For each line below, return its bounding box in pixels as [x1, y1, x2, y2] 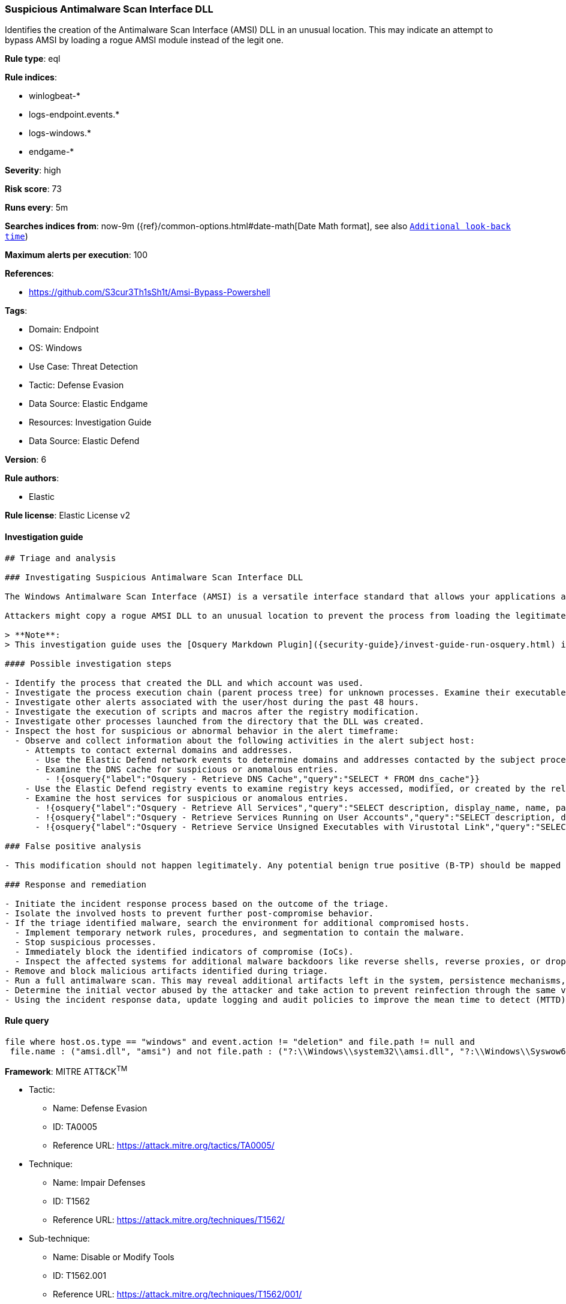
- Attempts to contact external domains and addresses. [25, 745, 293, 755]
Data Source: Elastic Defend [29, 436, 140, 446]
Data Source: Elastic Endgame [29, 398, 148, 409]
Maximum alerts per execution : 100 [5, 250, 148, 260]
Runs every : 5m [5, 202, 68, 213]
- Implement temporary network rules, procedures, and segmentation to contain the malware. [14, 927, 465, 937]
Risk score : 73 [5, 184, 62, 194]
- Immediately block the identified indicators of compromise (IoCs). [14, 946, 354, 957]
